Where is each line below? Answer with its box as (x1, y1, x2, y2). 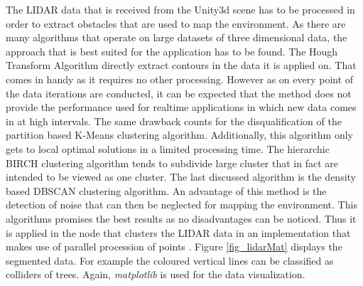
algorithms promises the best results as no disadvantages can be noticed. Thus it (6, 211, 357, 226)
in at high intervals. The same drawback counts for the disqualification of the (6, 113, 342, 128)
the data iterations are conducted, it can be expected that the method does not (6, 85, 352, 100)
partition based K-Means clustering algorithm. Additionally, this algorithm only (6, 127, 353, 142)
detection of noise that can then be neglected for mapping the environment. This (6, 197, 357, 212)
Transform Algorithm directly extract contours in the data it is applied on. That (6, 58, 357, 73)
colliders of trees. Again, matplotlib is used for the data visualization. (6, 267, 305, 282)
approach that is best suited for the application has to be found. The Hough (6, 43, 338, 58)
